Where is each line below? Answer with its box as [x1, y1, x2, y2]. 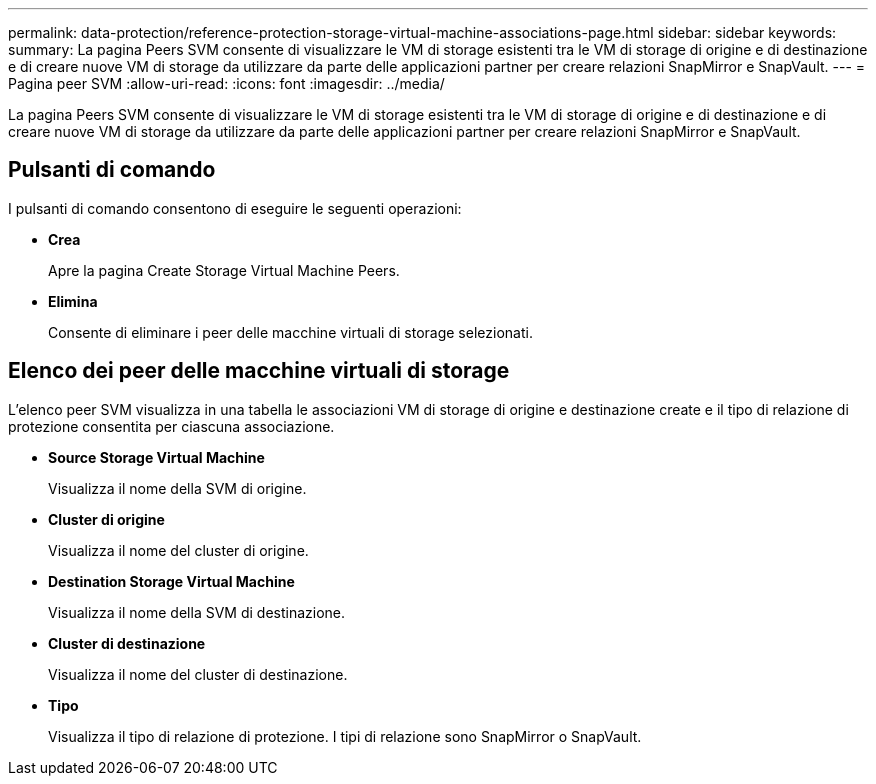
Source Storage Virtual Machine [48, 448, 265, 466]
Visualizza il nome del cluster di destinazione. [48, 665, 348, 683]
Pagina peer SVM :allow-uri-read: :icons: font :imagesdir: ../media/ [8, 75, 445, 92]
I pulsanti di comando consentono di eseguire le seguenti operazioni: [8, 199, 462, 217]
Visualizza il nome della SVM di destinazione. [48, 603, 346, 621]
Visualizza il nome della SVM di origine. [48, 479, 307, 497]
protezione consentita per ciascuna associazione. [8, 417, 335, 435]
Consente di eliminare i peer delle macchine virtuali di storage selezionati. [48, 323, 533, 341]
